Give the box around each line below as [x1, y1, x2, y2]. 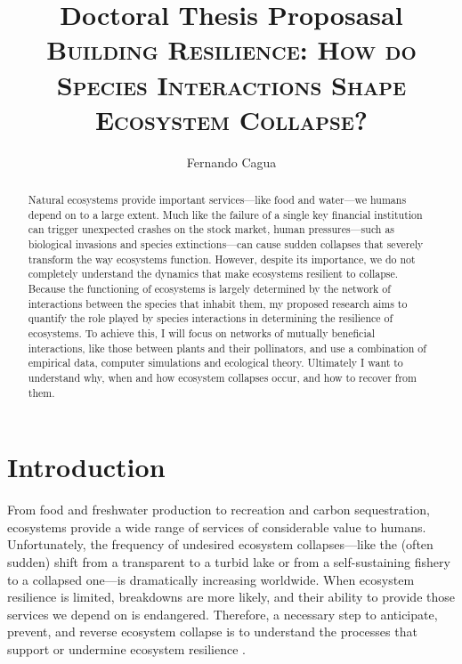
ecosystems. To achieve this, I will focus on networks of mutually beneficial [28, 325, 375, 340]
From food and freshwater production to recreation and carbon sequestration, [7, 500, 430, 519]
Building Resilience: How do [46, 31, 417, 68]
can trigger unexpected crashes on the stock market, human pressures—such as [28, 222, 395, 237]
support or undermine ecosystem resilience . [7, 639, 247, 658]
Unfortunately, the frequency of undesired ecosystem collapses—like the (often [7, 535, 434, 554]
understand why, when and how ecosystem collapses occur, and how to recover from [28, 369, 417, 385]
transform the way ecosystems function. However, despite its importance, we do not [28, 251, 416, 266]
